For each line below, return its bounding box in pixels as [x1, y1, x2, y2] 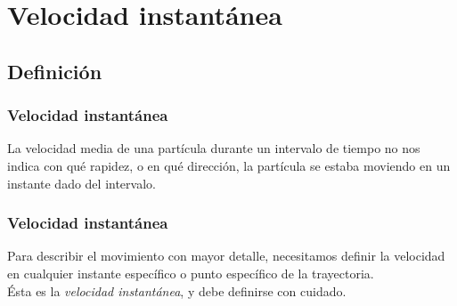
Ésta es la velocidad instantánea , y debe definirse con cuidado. [7, 281, 347, 300]
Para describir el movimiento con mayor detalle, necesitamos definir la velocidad [7, 246, 445, 265]
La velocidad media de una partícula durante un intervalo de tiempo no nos [7, 139, 420, 157]
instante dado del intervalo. [7, 173, 156, 192]
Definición [7, 57, 102, 85]
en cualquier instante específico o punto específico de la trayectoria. [7, 263, 374, 282]
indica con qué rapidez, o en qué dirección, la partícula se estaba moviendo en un [7, 156, 451, 174]
